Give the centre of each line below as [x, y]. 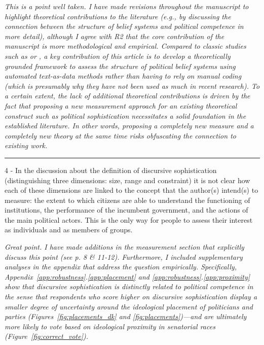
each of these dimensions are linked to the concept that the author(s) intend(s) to [131, 190]
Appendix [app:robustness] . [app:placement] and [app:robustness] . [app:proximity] [127, 276]
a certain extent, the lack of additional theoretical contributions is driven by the [127, 96]
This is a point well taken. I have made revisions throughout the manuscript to [127, 6]
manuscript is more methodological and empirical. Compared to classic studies [125, 46]
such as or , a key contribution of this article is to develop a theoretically [118, 56]
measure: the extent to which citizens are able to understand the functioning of [127, 200]
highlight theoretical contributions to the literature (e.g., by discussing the [118, 16]
